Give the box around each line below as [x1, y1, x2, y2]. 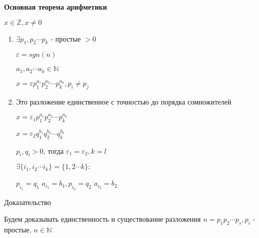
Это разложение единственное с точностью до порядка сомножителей [16, 96, 232, 107]
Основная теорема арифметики [4, 2, 107, 12]
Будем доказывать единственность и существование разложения [4, 214, 201, 224]
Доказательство [4, 196, 51, 207]
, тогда [43, 145, 64, 156]
